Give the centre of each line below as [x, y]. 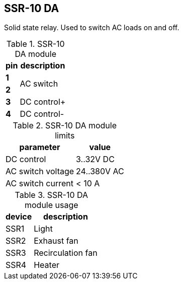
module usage [51, 205]
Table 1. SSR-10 [35, 44]
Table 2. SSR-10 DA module [65, 126]
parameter [40, 147]
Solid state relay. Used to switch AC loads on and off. [92, 28]
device [19, 217]
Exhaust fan [56, 241]
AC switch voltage [40, 171]
